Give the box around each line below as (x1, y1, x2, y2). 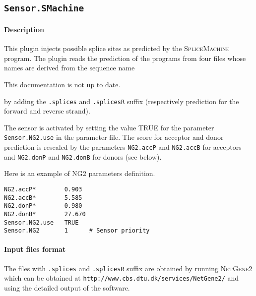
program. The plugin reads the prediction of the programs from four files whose (4, 53, 246, 63)
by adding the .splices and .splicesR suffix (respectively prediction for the (4, 96, 239, 106)
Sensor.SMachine (4, 3, 84, 14)
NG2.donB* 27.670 (4, 210, 86, 218)
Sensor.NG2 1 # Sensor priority (4, 227, 150, 235)
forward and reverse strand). (4, 106, 90, 116)
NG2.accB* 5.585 (4, 194, 82, 201)
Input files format (4, 244, 66, 254)
